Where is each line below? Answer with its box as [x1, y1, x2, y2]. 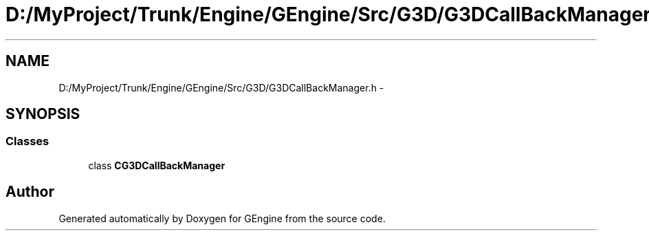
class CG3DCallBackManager [88, 159, 225, 171]
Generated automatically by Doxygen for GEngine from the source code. [58, 212, 386, 224]
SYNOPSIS [5, 105, 80, 123]
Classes [5, 134, 49, 149]
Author [5, 183, 54, 201]
